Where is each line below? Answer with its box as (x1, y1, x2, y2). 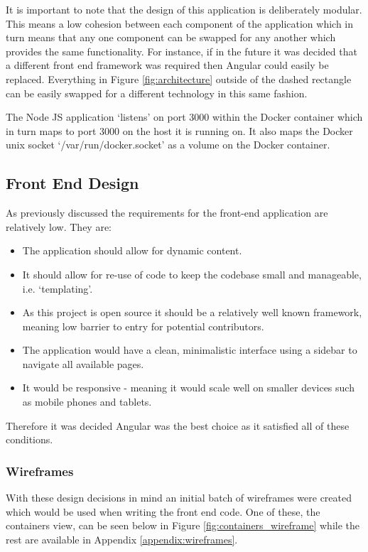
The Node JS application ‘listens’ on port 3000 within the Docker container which (6, 109, 363, 124)
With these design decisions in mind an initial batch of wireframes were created (6, 490, 352, 505)
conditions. (6, 432, 53, 447)
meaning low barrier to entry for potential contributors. (22, 318, 264, 333)
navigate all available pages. (22, 356, 144, 371)
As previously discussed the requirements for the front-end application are (6, 205, 328, 220)
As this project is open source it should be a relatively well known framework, (22, 305, 362, 320)
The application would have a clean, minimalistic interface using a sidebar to (22, 342, 357, 357)
